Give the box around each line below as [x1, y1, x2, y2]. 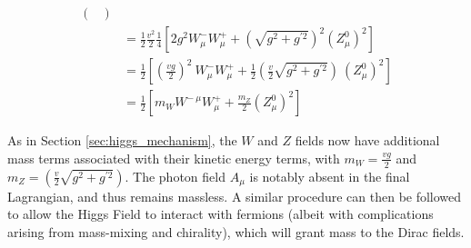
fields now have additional [295, 131, 440, 150]
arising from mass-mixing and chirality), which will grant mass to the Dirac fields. [7, 222, 465, 241]
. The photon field [125, 166, 225, 185]
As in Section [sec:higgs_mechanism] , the [7, 131, 237, 150]
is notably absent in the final [249, 166, 410, 185]
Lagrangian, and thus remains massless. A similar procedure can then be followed [7, 186, 462, 205]
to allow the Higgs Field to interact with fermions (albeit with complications [7, 204, 434, 223]
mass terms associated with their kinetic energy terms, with [7, 148, 340, 167]
